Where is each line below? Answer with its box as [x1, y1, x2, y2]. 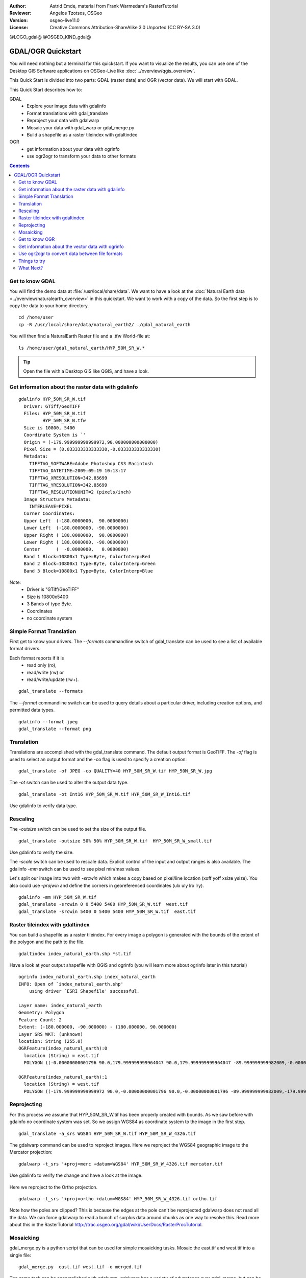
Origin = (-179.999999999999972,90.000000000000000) [23, 439, 159, 445]
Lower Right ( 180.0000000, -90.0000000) [23, 539, 129, 545]
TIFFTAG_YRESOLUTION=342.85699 [29, 482, 108, 488]
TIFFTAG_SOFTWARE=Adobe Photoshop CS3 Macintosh [29, 461, 153, 466]
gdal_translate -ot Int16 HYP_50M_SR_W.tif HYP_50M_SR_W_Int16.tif [18, 791, 191, 797]
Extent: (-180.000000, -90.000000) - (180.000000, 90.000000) [18, 1024, 177, 1030]
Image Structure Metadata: [23, 496, 91, 502]
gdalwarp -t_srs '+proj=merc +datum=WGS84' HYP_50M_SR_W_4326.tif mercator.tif [18, 1161, 223, 1167]
